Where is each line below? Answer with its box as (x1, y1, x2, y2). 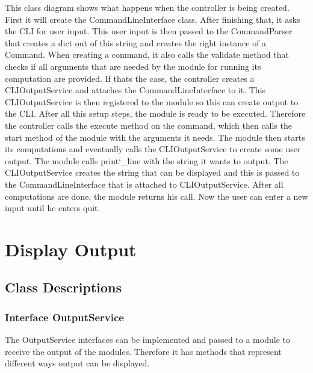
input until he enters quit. (5, 202, 101, 214)
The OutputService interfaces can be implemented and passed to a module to (5, 333, 290, 346)
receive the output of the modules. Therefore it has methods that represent (5, 345, 282, 357)
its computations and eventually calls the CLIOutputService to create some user (5, 143, 301, 155)
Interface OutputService (5, 309, 124, 324)
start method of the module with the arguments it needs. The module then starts (5, 131, 305, 143)
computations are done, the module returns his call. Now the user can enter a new (5, 190, 308, 202)
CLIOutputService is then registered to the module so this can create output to (5, 95, 299, 108)
